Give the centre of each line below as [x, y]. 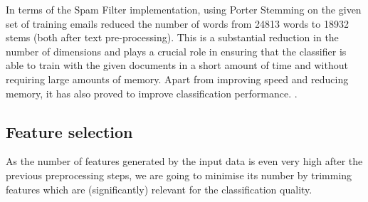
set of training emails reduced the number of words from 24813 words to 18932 [177, 23]
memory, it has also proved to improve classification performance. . [152, 93]
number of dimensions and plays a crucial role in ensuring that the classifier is [176, 51]
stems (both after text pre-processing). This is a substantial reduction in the [172, 37]
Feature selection [69, 131]
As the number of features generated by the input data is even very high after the [184, 161]
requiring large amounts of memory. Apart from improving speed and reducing [177, 79]
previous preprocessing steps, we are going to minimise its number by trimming [179, 175]
